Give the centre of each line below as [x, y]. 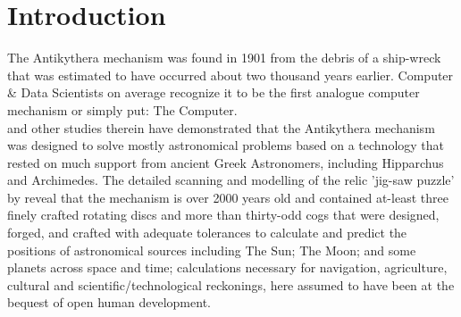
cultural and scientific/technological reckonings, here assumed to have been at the [231, 284]
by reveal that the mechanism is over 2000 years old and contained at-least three [228, 197]
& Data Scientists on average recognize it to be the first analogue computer [214, 92]
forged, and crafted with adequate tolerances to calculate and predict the [207, 233]
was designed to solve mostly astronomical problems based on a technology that [226, 145]
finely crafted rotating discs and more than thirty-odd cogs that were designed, [223, 215]
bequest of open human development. [109, 302]
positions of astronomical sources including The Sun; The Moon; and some [212, 250]
